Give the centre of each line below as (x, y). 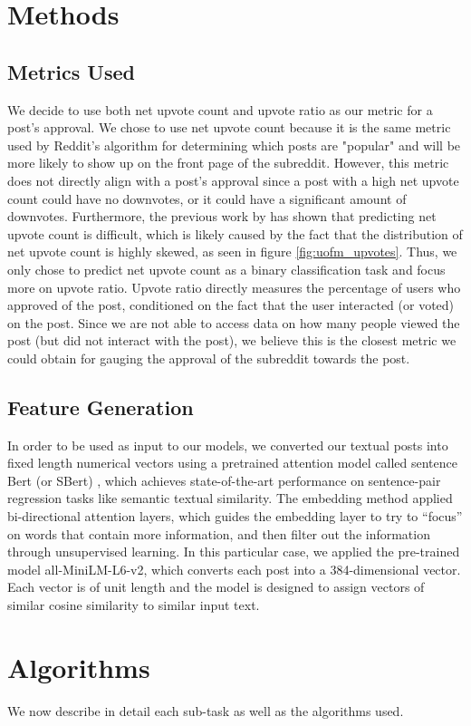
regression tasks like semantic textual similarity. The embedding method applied (230, 498)
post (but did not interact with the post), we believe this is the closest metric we (232, 340)
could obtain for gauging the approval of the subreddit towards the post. (209, 358)
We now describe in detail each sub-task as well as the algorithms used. (206, 710)
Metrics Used (71, 71)
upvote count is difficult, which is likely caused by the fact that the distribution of (235, 233)
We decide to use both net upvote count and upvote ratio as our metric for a (220, 109)
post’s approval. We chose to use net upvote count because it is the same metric (229, 127)
